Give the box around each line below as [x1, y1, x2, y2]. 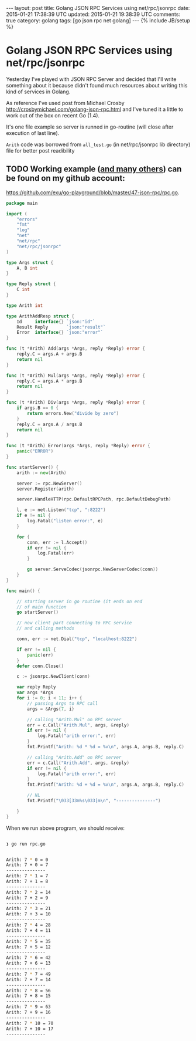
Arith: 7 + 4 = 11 [6, 927, 51, 934]
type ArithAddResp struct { [6, 313, 75, 319]
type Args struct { [6, 259, 54, 265]
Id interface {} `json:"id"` [16, 319, 95, 325]
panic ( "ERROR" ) [16, 448, 54, 454]
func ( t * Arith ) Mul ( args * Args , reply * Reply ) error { [6, 373, 145, 378]
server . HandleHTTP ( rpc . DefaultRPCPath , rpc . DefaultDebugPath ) [16, 496, 171, 502]
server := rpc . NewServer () [16, 480, 82, 486]
